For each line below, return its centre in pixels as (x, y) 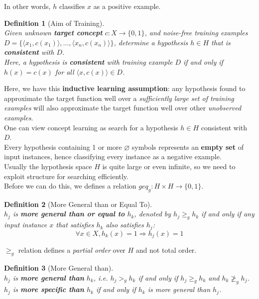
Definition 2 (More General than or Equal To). (78, 204)
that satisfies (75, 225)
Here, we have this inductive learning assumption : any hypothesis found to (125, 88)
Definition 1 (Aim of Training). (54, 23)
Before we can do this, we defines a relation (70, 186)
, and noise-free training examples (196, 33)
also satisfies (125, 225)
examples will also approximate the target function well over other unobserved (123, 108)
